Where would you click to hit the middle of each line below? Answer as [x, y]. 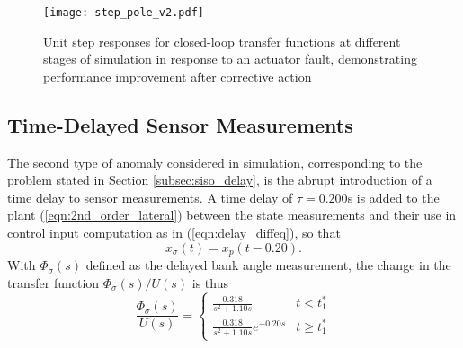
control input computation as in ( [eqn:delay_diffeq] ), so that [174, 233]
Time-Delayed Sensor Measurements [180, 124]
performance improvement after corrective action [178, 76]
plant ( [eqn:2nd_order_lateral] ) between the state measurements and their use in [232, 215]
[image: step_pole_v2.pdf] [124, 13]
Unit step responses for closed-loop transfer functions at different [222, 41]
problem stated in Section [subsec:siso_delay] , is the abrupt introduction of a [220, 180]
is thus [210, 282]
